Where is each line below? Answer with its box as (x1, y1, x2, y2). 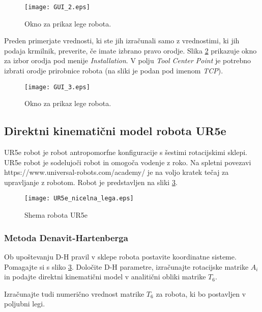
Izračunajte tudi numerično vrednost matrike (4, 288, 144, 299)
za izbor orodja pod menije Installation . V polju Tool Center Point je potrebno (4, 55, 251, 66)
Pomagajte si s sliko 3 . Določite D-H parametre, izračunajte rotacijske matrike (4, 261, 249, 272)
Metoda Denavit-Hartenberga (4, 231, 128, 244)
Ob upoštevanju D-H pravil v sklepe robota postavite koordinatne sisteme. (4, 251, 237, 262)
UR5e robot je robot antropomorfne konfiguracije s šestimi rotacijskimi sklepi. (4, 147, 248, 158)
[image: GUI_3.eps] (24, 83, 90, 91)
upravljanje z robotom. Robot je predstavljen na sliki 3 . (4, 176, 178, 187)
